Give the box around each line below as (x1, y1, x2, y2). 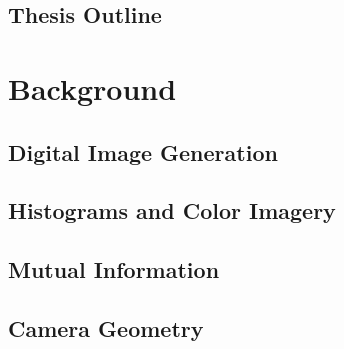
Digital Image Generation (8, 136, 278, 167)
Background (8, 67, 177, 108)
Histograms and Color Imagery (8, 195, 336, 226)
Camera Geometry (8, 312, 204, 343)
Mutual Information (8, 254, 220, 285)
